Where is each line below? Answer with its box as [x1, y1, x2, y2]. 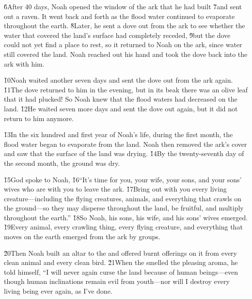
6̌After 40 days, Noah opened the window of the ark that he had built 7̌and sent [4, 1, 242, 11]
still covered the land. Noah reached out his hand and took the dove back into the [4, 49, 248, 59]
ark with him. [4, 58, 45, 69]
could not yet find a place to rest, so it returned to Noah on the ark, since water [4, 39, 242, 50]
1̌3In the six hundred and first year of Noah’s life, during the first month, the [4, 129, 233, 140]
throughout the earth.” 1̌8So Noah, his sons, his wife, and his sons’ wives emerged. [4, 212, 248, 222]
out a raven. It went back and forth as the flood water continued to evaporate [4, 11, 235, 21]
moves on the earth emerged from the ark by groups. [4, 231, 160, 242]
